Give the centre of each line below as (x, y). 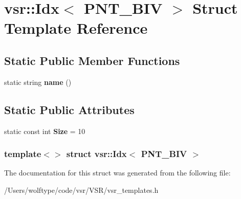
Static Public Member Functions (92, 60)
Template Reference (76, 28)
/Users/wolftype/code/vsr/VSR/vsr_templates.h (81, 190)
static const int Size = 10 (45, 131)
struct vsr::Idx (96, 154)
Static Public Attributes (69, 109)
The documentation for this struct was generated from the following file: (117, 173)
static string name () (38, 82)
